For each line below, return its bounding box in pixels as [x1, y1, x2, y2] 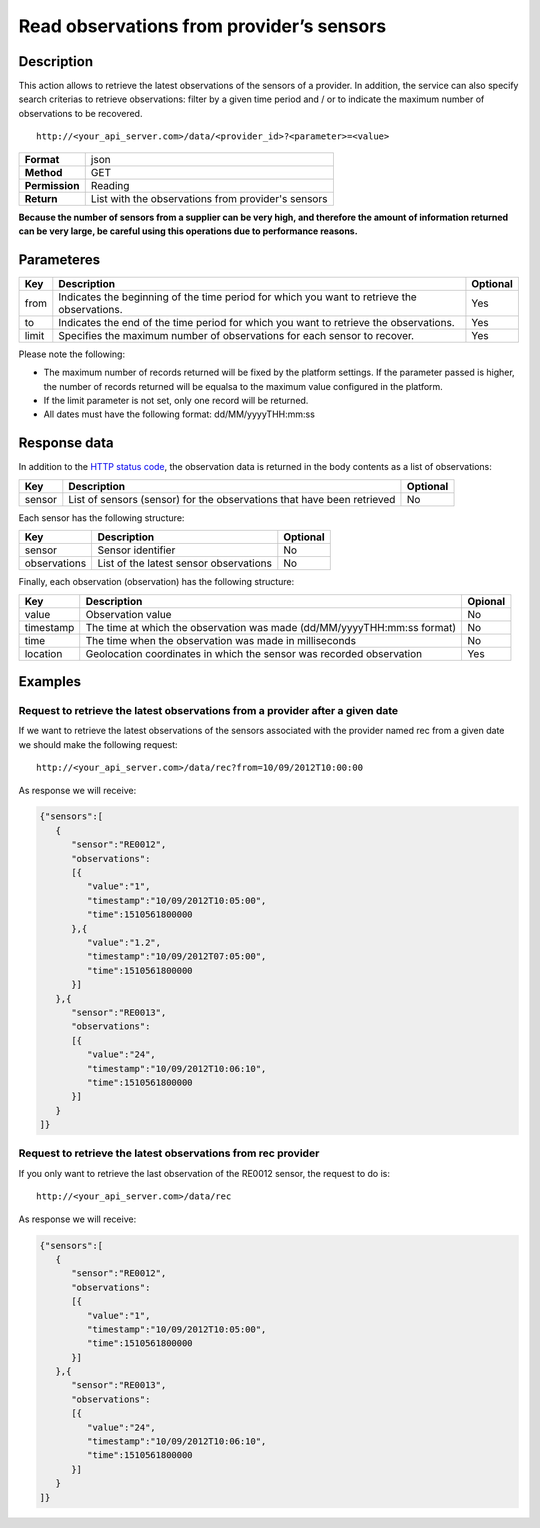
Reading [90, 178, 130, 192]
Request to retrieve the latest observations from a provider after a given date [18, 703, 399, 717]
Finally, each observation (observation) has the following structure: [18, 576, 295, 588]
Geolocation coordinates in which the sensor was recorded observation [85, 646, 423, 660]
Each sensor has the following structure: [18, 511, 185, 524]
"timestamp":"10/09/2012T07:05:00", [86, 951, 267, 962]
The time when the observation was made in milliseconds [85, 633, 357, 647]
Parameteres [18, 251, 100, 268]
